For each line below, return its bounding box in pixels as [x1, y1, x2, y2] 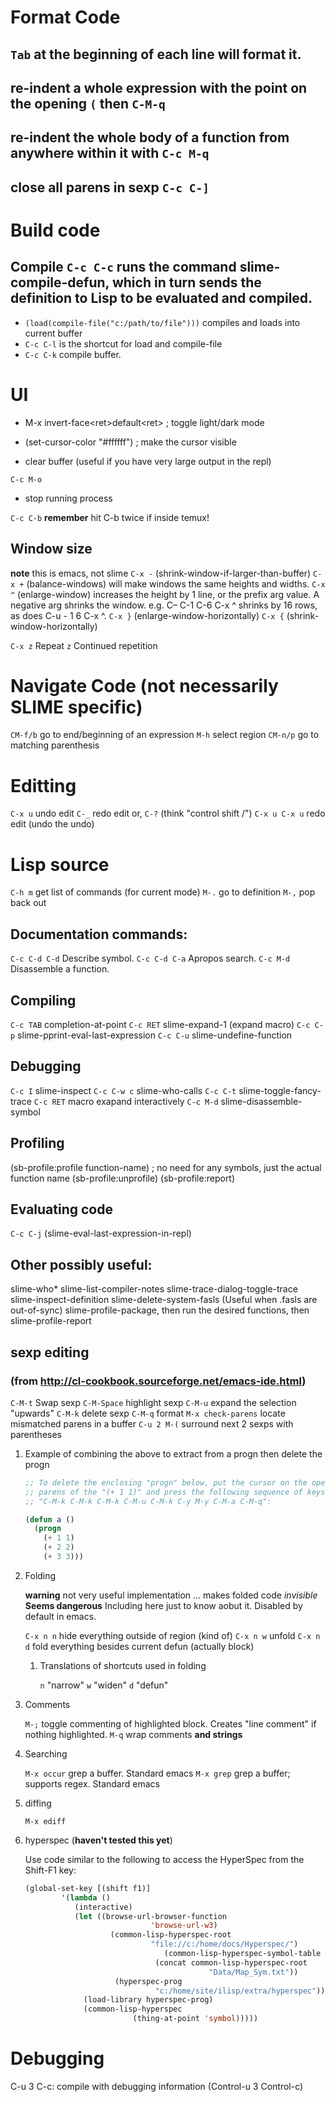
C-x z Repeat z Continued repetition [10, 639, 158, 651]
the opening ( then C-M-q [10, 95, 166, 112]
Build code [10, 219, 101, 241]
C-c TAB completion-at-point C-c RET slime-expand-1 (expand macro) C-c [10, 1018, 311, 1030]
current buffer [24, 327, 83, 339]
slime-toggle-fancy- [238, 1084, 322, 1096]
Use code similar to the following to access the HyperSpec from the [24, 1853, 305, 1865]
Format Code [10, 6, 121, 29]
